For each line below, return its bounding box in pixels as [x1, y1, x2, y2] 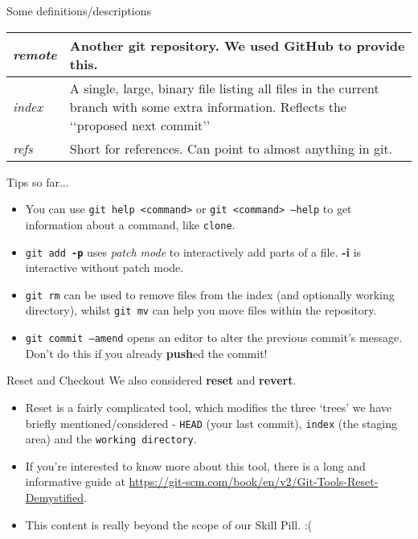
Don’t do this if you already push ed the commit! [25, 344, 268, 361]
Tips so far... [6, 173, 69, 190]
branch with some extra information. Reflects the [69, 97, 346, 116]
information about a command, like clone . [25, 216, 236, 232]
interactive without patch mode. [25, 259, 184, 276]
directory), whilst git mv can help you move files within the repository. [25, 302, 377, 319]
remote [13, 45, 57, 64]
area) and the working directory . [25, 430, 197, 447]
